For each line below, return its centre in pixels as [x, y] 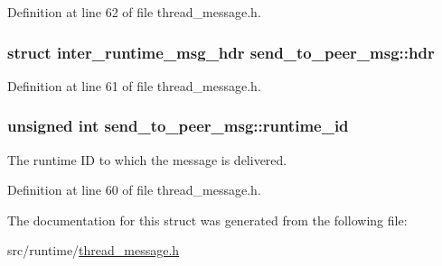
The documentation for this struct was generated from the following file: [207, 220]
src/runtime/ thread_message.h [94, 250]
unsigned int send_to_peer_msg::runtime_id [178, 126]
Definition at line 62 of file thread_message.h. [134, 12]
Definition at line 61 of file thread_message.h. [134, 85]
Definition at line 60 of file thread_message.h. [134, 190]
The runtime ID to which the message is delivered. [147, 159]
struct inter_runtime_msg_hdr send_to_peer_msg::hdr [221, 52]
